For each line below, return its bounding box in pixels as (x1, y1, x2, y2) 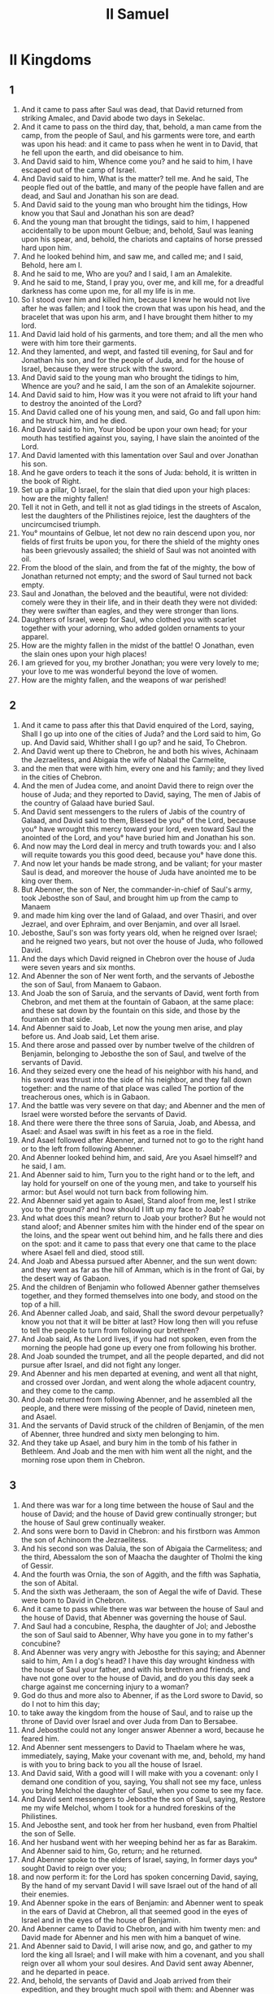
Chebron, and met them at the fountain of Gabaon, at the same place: (20, 997, 254, 1006)
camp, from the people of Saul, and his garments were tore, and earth (20, 131, 255, 140)
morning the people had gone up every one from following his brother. (20, 1342, 257, 1352)
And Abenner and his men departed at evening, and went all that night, (20, 1368, 259, 1378)
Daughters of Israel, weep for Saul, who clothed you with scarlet (20, 615, 237, 624)
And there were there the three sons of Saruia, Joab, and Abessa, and (20, 1118, 255, 1128)
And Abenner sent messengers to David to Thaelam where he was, (20, 1742, 246, 1752)
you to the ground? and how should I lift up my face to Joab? (20, 1204, 224, 1214)
